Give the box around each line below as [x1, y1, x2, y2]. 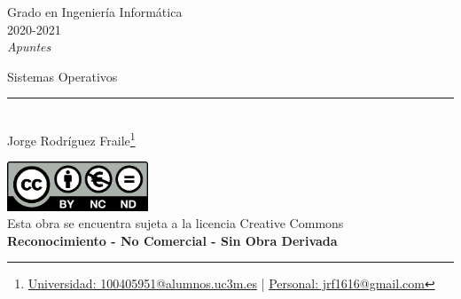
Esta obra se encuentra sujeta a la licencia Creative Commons [7, 214, 344, 232]
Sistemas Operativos [7, 67, 118, 85]
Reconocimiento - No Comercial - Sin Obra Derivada [7, 231, 338, 249]
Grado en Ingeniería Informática [7, 3, 183, 20]
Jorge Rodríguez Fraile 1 [7, 128, 136, 149]
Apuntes [7, 37, 51, 56]
